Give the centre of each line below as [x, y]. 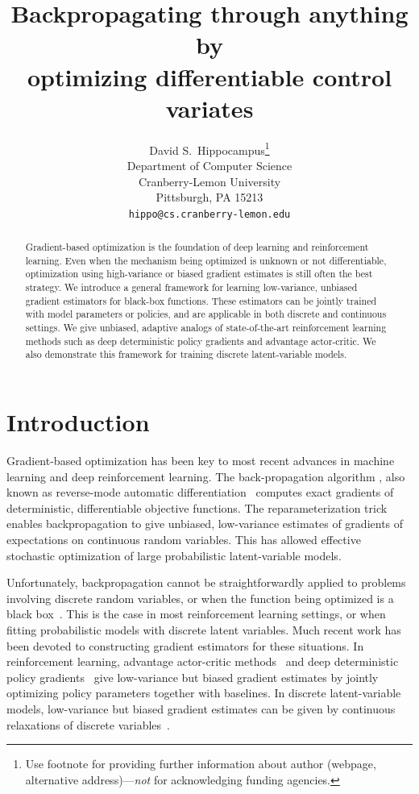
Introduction [78, 422]
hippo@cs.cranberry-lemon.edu [209, 214]
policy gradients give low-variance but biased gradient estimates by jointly [193, 677]
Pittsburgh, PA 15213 [209, 197]
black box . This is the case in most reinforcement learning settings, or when [196, 614]
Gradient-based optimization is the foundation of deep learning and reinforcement [197, 247]
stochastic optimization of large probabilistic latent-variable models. [174, 555]
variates [209, 108]
